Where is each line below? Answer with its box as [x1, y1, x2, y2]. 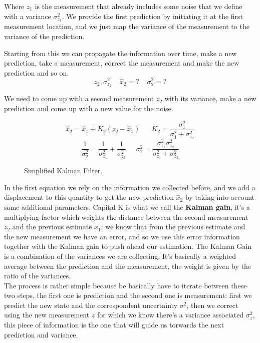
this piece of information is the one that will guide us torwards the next [4, 319, 224, 330]
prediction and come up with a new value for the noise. [4, 103, 173, 113]
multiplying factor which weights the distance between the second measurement [4, 211, 248, 222]
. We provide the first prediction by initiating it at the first [62, 11, 243, 21]
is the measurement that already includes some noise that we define [35, 1, 242, 11]
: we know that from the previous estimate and [101, 221, 245, 232]
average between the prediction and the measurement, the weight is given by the [4, 260, 251, 271]
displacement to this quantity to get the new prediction [4, 192, 174, 202]
